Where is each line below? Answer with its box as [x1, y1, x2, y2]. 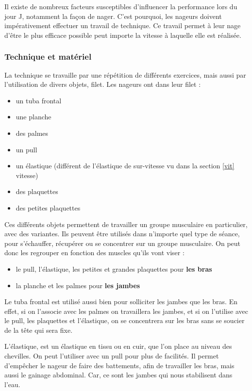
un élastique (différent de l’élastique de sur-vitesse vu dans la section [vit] [16, 161, 235, 171]
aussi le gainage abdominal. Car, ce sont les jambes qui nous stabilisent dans [4, 370, 233, 380]
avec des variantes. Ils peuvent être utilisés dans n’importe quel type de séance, [4, 228, 240, 239]
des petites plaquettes [16, 202, 81, 212]
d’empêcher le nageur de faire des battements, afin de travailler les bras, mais [4, 360, 235, 370]
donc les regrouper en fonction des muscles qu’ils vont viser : [4, 247, 185, 258]
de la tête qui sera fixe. [4, 325, 73, 335]
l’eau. [4, 379, 20, 389]
